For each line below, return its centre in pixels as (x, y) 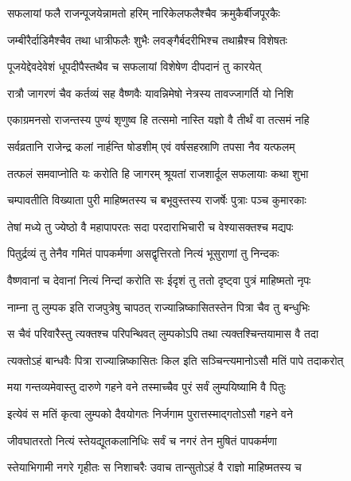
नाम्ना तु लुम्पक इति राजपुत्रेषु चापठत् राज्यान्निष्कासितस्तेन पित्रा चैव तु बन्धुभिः (159, 306)
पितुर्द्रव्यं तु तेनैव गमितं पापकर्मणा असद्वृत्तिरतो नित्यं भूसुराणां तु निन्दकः (143, 253)
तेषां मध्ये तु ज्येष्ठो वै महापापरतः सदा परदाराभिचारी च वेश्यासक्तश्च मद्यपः (150, 226)
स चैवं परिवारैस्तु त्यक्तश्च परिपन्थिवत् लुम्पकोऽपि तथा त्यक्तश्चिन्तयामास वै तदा (163, 334)
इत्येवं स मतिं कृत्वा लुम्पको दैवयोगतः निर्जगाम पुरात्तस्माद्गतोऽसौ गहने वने (150, 413)
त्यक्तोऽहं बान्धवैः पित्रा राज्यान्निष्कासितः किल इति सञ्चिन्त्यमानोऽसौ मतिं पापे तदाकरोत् (175, 360)
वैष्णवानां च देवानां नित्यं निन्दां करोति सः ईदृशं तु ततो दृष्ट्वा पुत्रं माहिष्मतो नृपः (159, 279)
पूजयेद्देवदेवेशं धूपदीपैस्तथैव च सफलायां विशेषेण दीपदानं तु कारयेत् (135, 66)
